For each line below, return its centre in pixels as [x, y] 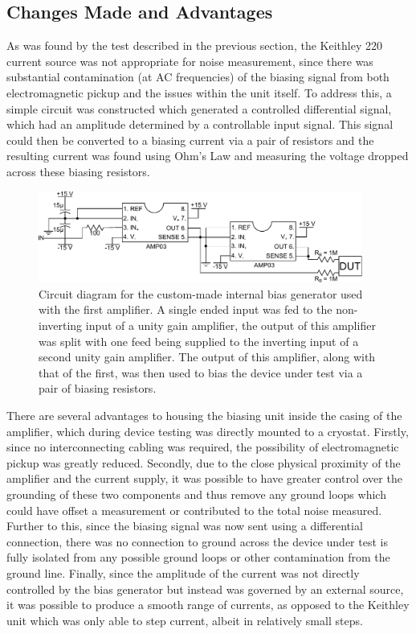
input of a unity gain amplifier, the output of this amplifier [230, 325]
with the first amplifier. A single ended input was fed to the [186, 309]
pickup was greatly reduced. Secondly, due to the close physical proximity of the [204, 462]
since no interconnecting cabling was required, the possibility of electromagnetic [203, 447]
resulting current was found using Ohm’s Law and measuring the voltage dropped [208, 156]
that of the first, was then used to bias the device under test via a [201, 372]
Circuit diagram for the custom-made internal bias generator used [201, 293]
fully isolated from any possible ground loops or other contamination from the [198, 557]
